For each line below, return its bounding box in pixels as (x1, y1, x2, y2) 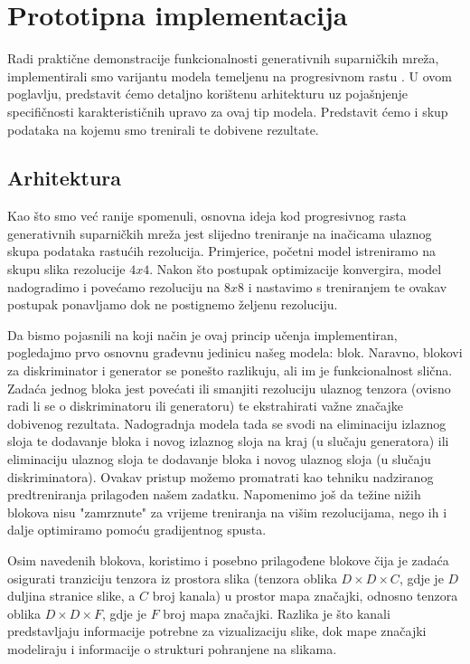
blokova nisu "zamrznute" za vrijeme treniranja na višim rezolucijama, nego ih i (7, 502, 447, 521)
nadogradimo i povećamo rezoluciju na (7, 277, 221, 296)
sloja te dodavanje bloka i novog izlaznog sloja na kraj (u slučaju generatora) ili (7, 432, 449, 451)
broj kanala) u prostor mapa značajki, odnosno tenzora (152, 586, 458, 605)
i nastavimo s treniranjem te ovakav (248, 277, 447, 296)
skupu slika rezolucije (7, 260, 126, 279)
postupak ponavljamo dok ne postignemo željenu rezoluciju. (7, 295, 338, 314)
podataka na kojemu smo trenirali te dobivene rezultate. (7, 119, 319, 138)
